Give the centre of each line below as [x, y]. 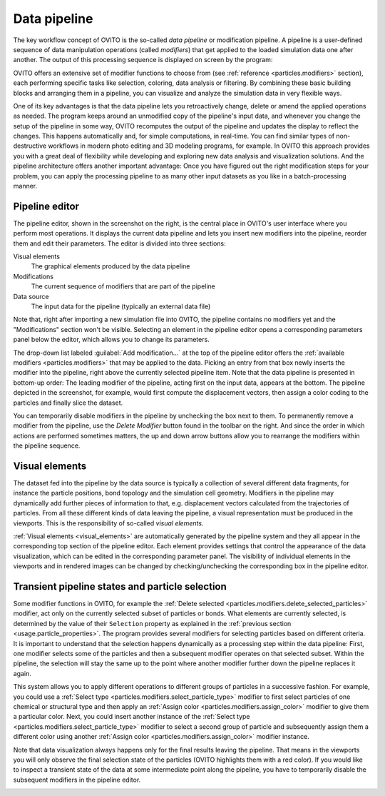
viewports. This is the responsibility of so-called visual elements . [108, 523]
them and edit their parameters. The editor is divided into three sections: [119, 243]
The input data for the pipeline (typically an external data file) [121, 306]
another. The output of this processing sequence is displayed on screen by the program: [143, 60]
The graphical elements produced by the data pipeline [111, 266]
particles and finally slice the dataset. [68, 403]
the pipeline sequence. [47, 445]
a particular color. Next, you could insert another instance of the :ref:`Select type [132, 717]
